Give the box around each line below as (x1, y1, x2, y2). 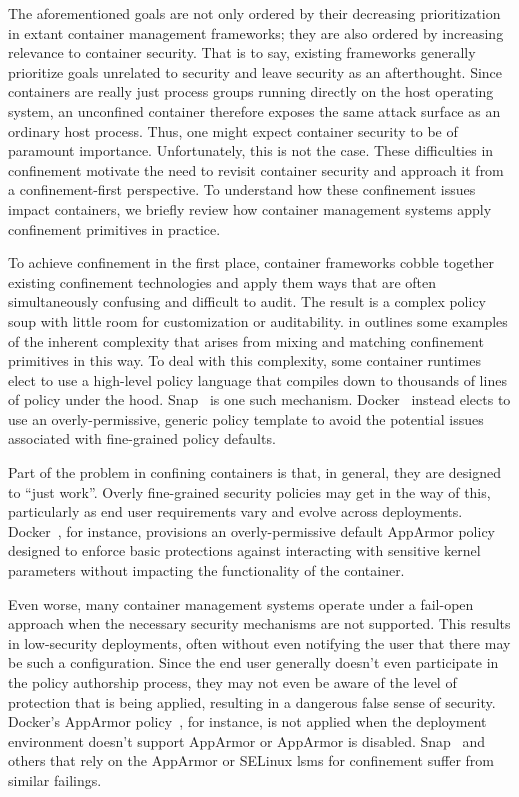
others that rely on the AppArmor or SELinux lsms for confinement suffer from (8, 750, 494, 771)
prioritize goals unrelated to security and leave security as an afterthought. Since (8, 61, 503, 82)
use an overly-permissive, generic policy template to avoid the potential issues (8, 408, 484, 429)
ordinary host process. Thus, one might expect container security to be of (8, 120, 458, 141)
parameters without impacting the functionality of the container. (8, 560, 405, 581)
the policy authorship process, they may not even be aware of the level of (8, 672, 457, 692)
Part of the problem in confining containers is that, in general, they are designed (8, 462, 501, 483)
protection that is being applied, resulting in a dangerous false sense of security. (8, 691, 496, 712)
